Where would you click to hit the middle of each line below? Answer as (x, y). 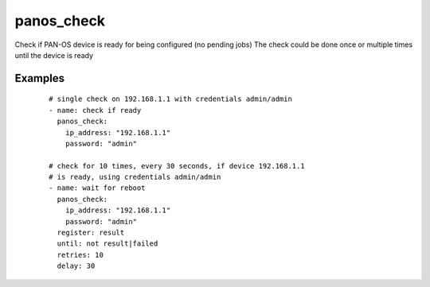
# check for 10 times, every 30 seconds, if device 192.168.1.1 (177, 166)
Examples (40, 78)
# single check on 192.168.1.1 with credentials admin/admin (170, 99)
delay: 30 (76, 266)
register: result (91, 233)
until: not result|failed (107, 244)
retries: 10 (80, 255)
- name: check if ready (95, 110)
